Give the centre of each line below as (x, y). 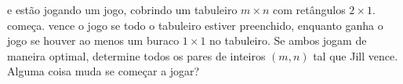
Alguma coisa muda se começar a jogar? (103, 71)
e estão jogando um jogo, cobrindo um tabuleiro (122, 9)
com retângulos (309, 9)
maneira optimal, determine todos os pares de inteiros (136, 55)
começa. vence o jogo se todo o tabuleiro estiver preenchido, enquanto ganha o (195, 25)
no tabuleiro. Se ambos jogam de (288, 40)
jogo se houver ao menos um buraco (93, 40)
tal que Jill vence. (356, 55)
